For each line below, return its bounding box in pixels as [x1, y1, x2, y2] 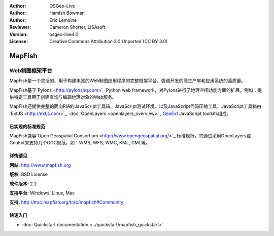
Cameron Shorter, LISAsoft [49, 24, 106, 30]
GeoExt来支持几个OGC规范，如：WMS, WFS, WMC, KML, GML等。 [9, 140, 151, 146]
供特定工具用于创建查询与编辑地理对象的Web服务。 [9, 94, 117, 100]
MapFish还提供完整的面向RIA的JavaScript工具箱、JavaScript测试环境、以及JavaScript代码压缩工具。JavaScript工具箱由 [9, 103, 261, 109]
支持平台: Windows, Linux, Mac [9, 190, 75, 196]
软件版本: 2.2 [9, 180, 37, 187]
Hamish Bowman [49, 10, 85, 16]
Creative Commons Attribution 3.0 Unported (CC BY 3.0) [49, 38, 168, 44]
